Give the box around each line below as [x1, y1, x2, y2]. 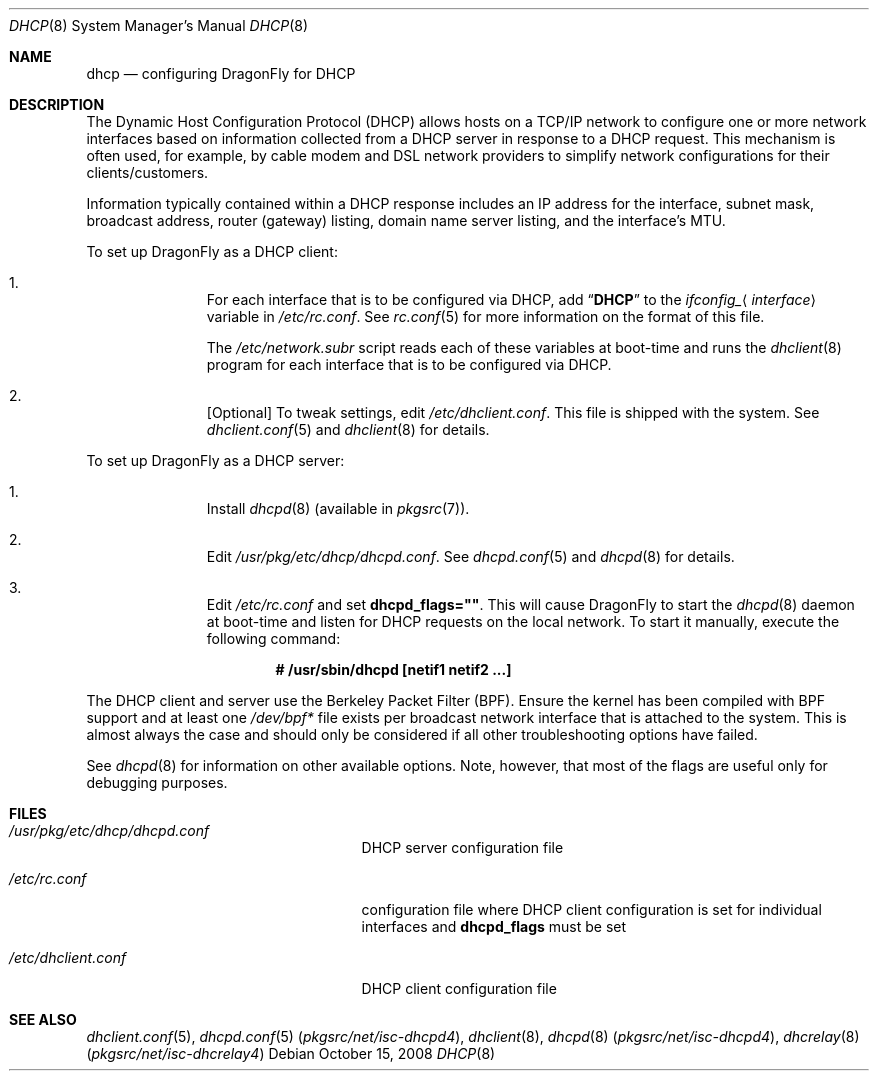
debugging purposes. [86, 774, 228, 791]
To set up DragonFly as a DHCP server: [86, 452, 345, 469]
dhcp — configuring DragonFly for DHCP [86, 65, 356, 82]
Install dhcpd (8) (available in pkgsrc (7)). [206, 500, 470, 517]
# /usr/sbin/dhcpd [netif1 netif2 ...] [275, 661, 512, 678]
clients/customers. [86, 164, 209, 181]
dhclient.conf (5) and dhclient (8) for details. [206, 421, 490, 438]
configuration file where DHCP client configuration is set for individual [361, 901, 822, 918]
